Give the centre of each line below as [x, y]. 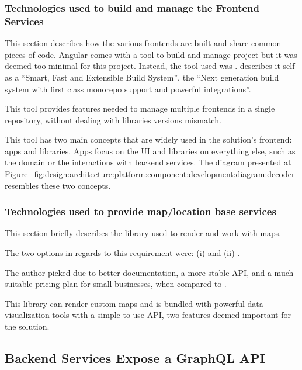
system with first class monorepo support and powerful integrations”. [128, 89]
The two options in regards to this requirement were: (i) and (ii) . [122, 253]
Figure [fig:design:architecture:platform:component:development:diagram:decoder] [151, 174]
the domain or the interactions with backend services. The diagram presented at [148, 162]
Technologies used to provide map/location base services [140, 211]
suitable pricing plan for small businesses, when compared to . [116, 284]
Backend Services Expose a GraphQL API [135, 358]
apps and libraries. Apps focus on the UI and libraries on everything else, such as [150, 151]
